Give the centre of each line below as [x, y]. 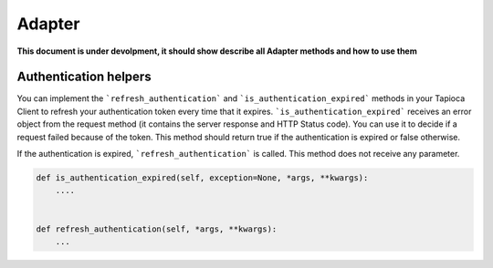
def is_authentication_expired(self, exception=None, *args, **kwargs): [202, 178]
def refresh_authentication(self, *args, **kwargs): [157, 229]
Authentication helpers [84, 77]
